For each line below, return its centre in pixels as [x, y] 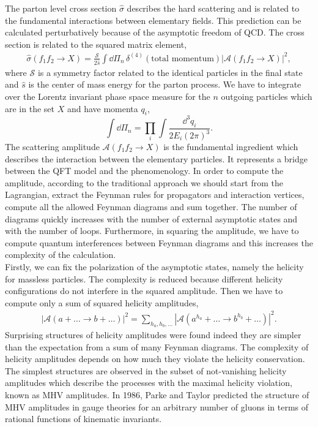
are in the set [30, 108]
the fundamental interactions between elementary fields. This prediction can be [153, 20]
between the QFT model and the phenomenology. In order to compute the [144, 171]
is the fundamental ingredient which [231, 147]
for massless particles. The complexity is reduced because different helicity [144, 278]
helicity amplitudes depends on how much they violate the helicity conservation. [155, 359]
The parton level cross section [61, 8]
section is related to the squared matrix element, [96, 44]
